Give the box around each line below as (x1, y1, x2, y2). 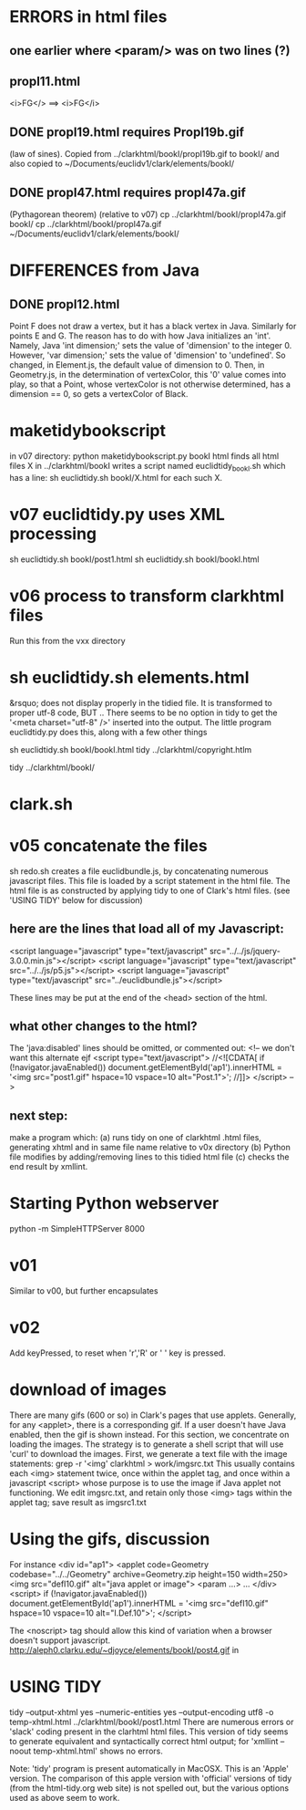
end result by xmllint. (9, 1161, 88, 1172)
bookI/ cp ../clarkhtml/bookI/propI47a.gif (9, 219, 162, 230)
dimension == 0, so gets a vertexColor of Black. (9, 389, 189, 400)
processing (9, 523, 97, 544)
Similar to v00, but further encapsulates (9, 1285, 158, 1296)
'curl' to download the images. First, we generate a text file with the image (9, 1448, 288, 1459)
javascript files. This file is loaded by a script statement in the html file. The (9, 875, 291, 886)
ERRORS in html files (9, 6, 168, 27)
